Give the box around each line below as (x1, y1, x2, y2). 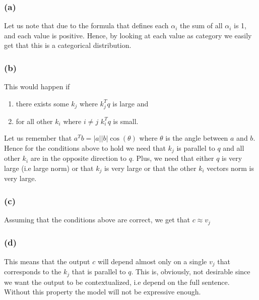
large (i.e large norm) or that (4, 162, 94, 173)
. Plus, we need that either (132, 153, 214, 163)
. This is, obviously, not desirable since (131, 266, 250, 277)
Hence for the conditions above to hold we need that (4, 142, 166, 153)
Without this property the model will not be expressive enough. (4, 286, 201, 297)
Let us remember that (4, 133, 72, 143)
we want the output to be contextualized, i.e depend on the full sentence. (4, 276, 230, 287)
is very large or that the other (104, 162, 197, 173)
